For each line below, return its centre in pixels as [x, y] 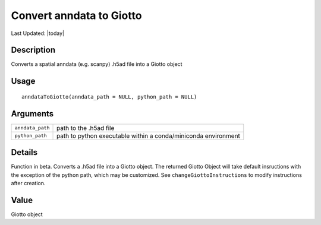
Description [33, 50]
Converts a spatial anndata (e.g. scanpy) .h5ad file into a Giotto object [97, 64]
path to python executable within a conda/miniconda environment [149, 135]
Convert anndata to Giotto [76, 15]
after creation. [28, 183]
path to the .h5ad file [86, 128]
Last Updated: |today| [38, 33]
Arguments [32, 114]
